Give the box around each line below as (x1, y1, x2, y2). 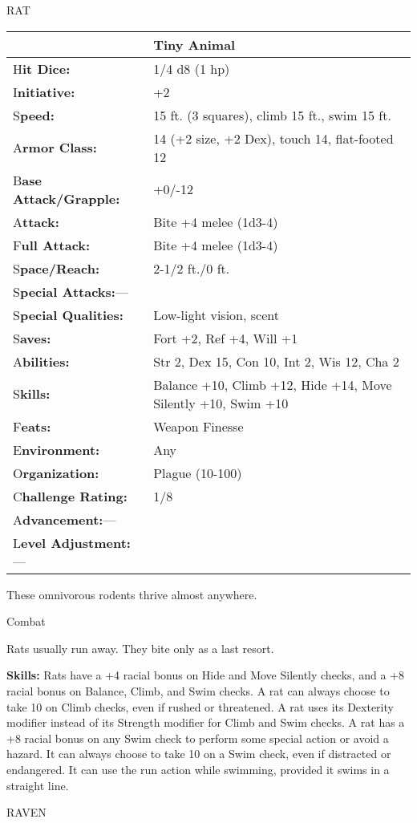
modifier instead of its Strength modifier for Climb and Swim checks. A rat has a (6, 714, 405, 731)
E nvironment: (13, 440, 100, 459)
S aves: (13, 328, 51, 347)
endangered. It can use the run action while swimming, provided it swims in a (6, 760, 390, 777)
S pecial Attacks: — (13, 282, 128, 301)
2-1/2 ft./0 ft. (153, 258, 230, 278)
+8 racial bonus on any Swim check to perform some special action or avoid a (6, 729, 389, 746)
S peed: (13, 105, 55, 124)
